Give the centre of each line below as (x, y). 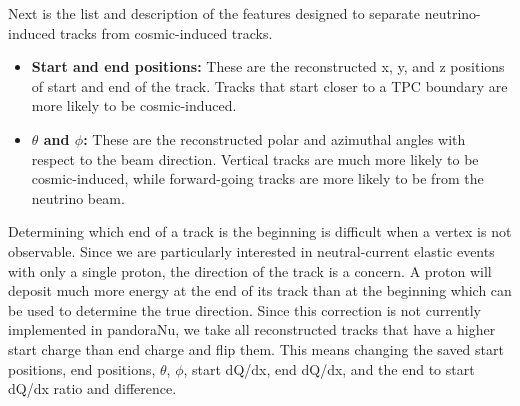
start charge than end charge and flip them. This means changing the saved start (256, 348)
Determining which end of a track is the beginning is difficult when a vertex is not (260, 231)
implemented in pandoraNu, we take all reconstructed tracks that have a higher (252, 329)
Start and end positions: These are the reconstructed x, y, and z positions (268, 66)
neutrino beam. (78, 197)
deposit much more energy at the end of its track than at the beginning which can (260, 290)
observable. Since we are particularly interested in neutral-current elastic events (251, 250)
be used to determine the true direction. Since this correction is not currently (245, 309)
